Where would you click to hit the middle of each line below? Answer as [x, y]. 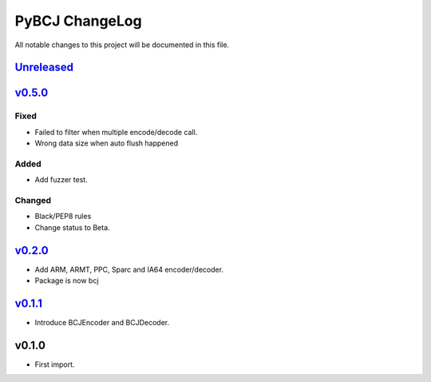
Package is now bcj [67, 281]
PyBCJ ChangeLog [79, 21]
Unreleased [44, 68]
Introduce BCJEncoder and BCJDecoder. [102, 322]
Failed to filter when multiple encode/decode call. [116, 132]
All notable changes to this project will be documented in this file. [122, 45]
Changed [33, 201]
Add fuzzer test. [61, 180]
